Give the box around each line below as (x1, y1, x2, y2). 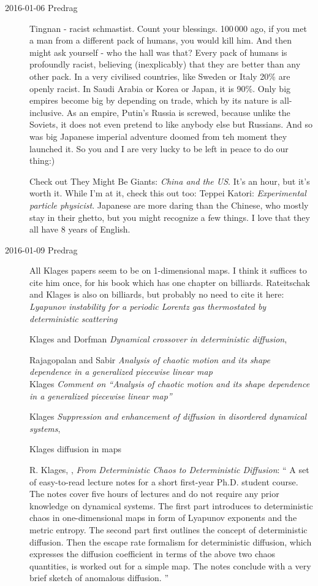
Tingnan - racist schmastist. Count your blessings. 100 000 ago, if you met (29, 21, 307, 34)
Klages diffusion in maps (29, 442, 121, 455)
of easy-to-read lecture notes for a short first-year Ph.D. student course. (29, 475, 298, 488)
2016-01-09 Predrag (5, 243, 78, 256)
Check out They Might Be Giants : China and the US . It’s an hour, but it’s (29, 174, 310, 187)
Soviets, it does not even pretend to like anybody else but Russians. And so (29, 118, 312, 131)
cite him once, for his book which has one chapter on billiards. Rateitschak (29, 276, 310, 288)
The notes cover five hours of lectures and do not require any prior (29, 487, 279, 500)
